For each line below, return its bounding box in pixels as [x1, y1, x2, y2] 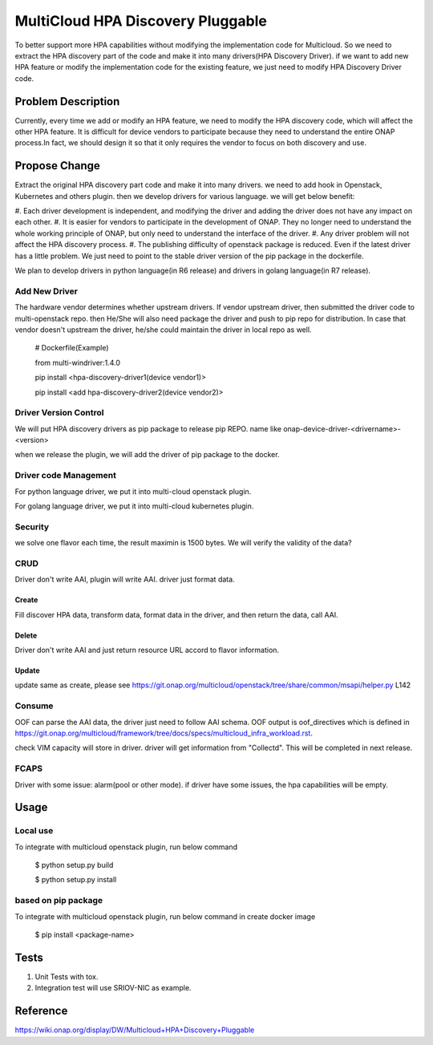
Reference [14, 1004, 68, 1018]
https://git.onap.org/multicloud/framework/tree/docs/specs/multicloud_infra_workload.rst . [14, 728, 313, 738]
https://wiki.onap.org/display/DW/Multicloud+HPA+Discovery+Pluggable [14, 1025, 255, 1035]
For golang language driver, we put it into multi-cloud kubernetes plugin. [14, 501, 254, 511]
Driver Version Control [14, 407, 104, 419]
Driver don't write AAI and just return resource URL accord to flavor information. [14, 646, 280, 655]
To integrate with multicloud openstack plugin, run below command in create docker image [14, 911, 316, 921]
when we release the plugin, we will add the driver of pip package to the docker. [14, 450, 280, 460]
